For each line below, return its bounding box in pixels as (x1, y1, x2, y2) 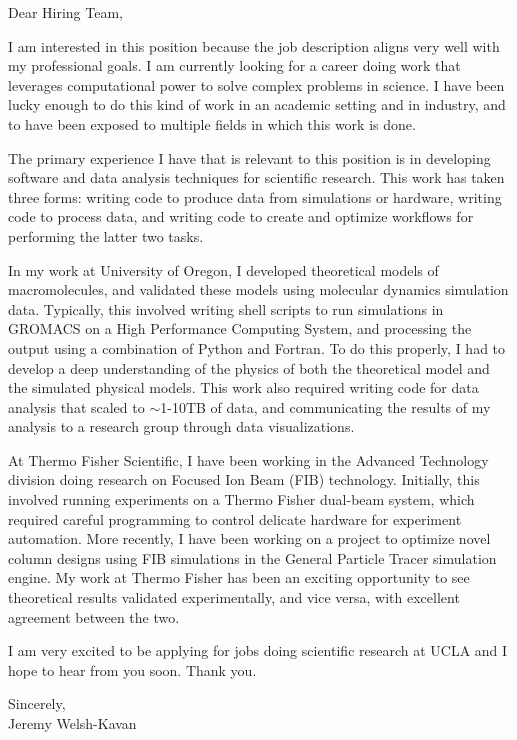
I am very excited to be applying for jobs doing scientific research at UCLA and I (8, 640, 508, 661)
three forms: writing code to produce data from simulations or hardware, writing (8, 186, 502, 207)
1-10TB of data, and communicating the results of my (160, 396, 491, 417)
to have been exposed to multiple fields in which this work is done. (8, 113, 416, 134)
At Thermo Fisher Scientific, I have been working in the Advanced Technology (8, 449, 489, 470)
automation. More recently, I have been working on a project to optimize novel (8, 528, 491, 549)
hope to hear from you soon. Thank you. (8, 659, 257, 680)
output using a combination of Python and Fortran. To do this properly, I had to (8, 337, 506, 358)
